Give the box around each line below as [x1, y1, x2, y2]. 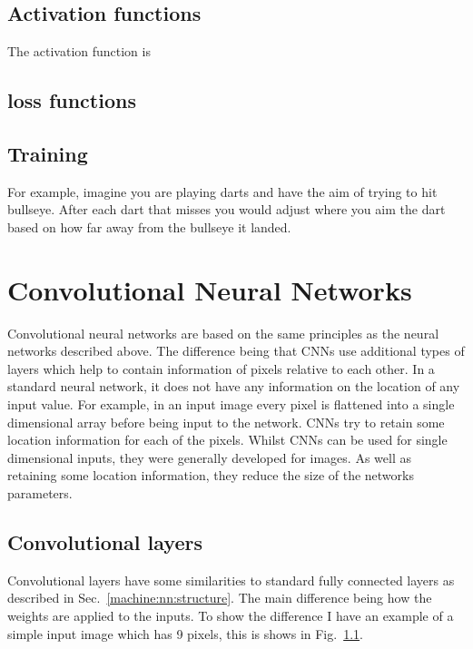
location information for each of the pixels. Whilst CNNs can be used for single [7, 430, 448, 449]
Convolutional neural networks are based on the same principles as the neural [7, 323, 439, 342]
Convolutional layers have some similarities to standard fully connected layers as [7, 570, 455, 589]
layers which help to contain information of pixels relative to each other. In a [7, 359, 435, 378]
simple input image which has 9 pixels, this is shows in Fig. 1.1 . [7, 624, 363, 643]
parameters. [7, 484, 73, 503]
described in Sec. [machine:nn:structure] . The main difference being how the [7, 588, 432, 607]
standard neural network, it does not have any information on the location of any [7, 377, 460, 396]
